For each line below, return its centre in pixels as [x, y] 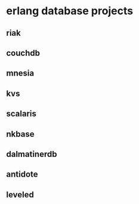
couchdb [23, 53]
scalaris [21, 114]
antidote [22, 175]
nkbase [20, 134]
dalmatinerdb [32, 154]
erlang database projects [69, 11]
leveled [20, 194]
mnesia [20, 73]
